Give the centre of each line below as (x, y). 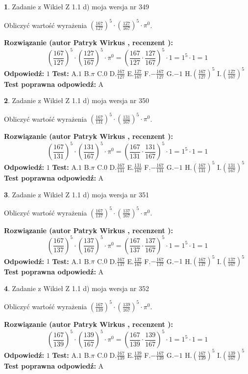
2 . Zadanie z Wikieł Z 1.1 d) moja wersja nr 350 (77, 100)
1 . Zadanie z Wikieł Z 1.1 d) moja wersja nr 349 (77, 6)
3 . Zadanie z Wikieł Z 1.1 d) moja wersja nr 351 (77, 194)
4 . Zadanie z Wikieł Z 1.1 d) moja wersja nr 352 (77, 288)
